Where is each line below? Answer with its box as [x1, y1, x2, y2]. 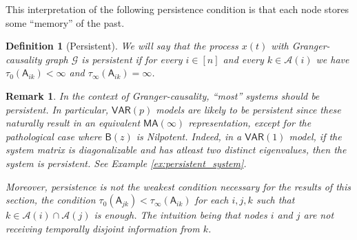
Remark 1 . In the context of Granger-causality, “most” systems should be [6, 88, 320, 102]
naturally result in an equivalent [6, 116, 141, 130]
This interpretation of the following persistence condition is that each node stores [6, 2, 349, 16]
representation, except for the [188, 116, 312, 130]
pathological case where [6, 129, 102, 143]
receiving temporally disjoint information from [6, 221, 200, 235]
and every [223, 52, 264, 66]
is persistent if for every [81, 52, 183, 66]
